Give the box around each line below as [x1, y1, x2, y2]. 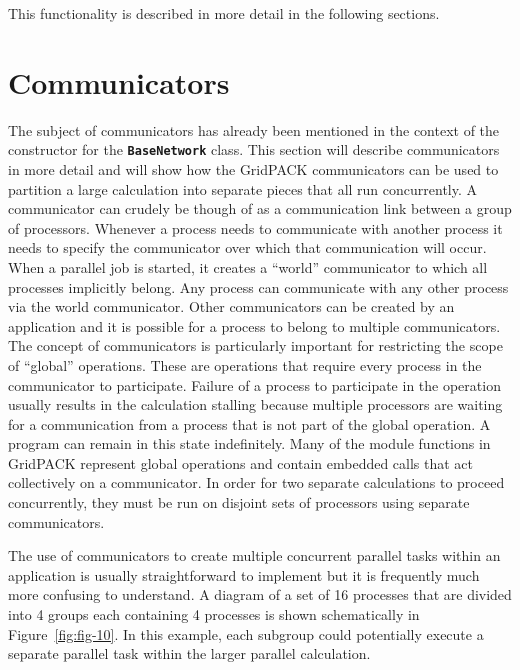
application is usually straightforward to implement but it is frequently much [8, 564, 480, 585]
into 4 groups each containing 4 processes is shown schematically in [8, 604, 420, 625]
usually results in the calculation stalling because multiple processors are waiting [8, 394, 503, 415]
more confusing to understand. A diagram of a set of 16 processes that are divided [8, 584, 512, 605]
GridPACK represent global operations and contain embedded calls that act [8, 452, 474, 473]
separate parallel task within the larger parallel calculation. [8, 643, 371, 664]
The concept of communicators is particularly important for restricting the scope [8, 335, 503, 356]
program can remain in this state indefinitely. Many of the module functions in [8, 433, 491, 454]
